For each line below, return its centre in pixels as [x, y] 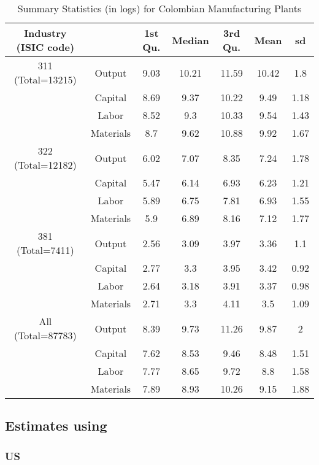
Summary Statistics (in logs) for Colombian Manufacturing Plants [159, 8]
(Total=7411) [45, 250]
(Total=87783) [45, 335]
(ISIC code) [45, 47]
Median [190, 40]
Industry [45, 33]
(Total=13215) [45, 79]
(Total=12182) [45, 165]
